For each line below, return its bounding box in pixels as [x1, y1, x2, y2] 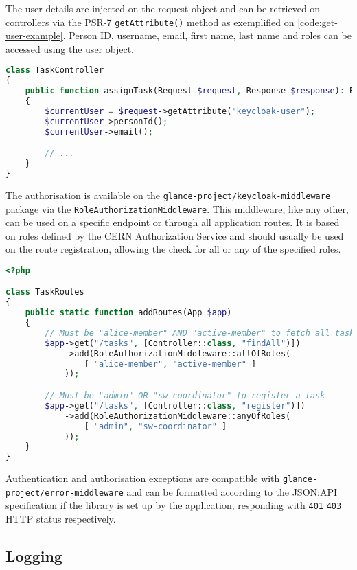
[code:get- [297, 14, 338, 29]
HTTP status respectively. [5, 512, 116, 526]
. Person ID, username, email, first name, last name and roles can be [62, 28, 352, 43]
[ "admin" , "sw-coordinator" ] [84, 421, 227, 431]
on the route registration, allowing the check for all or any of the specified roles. [5, 242, 341, 256]
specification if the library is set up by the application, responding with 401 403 [5, 498, 342, 512]
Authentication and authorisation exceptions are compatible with [5, 471, 280, 486]
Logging [5, 545, 62, 567]
